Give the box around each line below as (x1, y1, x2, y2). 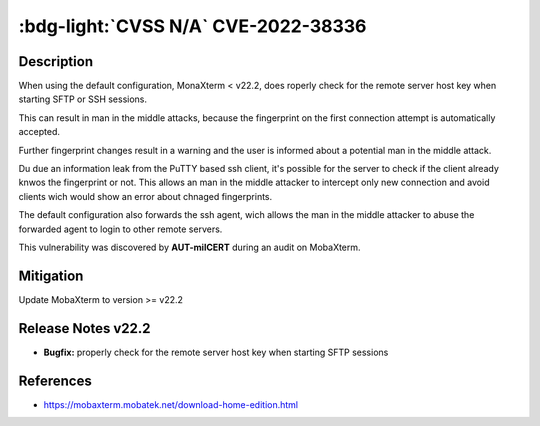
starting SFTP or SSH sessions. (18, 93, 148, 105)
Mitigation (18, 267, 84, 284)
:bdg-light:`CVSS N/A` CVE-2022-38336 (18, 15, 367, 37)
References (18, 372, 92, 389)
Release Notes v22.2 (18, 320, 151, 337)
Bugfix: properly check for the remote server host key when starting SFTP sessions (43, 346, 389, 358)
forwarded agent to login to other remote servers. (18, 223, 223, 235)
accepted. (18, 126, 60, 138)
